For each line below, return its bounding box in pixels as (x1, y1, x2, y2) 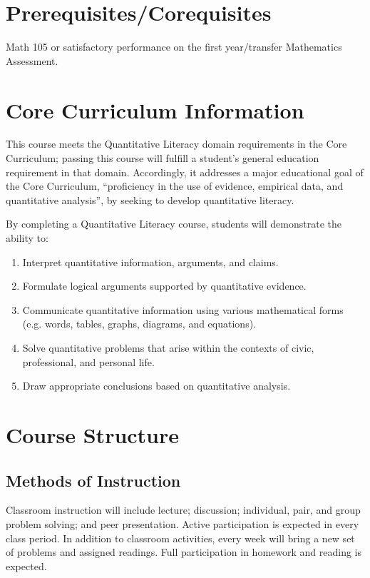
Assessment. (6, 53, 58, 68)
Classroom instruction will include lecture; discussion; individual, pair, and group (6, 502, 361, 517)
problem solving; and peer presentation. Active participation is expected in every (6, 516, 359, 531)
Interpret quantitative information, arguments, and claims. (22, 254, 279, 269)
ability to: (6, 230, 48, 245)
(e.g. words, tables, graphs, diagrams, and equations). (22, 316, 256, 331)
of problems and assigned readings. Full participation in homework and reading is (6, 544, 361, 559)
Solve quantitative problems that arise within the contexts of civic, (22, 340, 314, 355)
